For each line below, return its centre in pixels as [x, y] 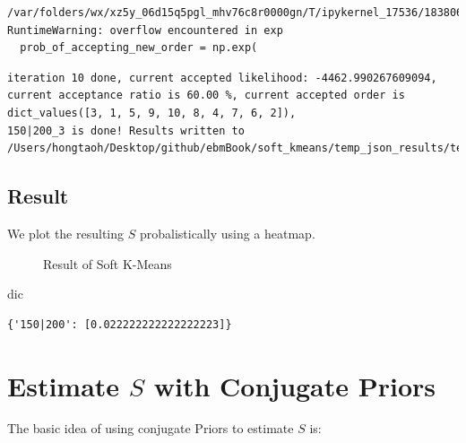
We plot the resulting [66, 233]
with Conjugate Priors [295, 385]
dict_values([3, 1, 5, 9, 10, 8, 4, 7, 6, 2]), [152, 113]
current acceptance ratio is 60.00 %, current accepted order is [206, 96]
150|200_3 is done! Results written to [126, 130]
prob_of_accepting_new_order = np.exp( [139, 48]
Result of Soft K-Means [108, 263]
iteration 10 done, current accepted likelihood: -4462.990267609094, [222, 78]
